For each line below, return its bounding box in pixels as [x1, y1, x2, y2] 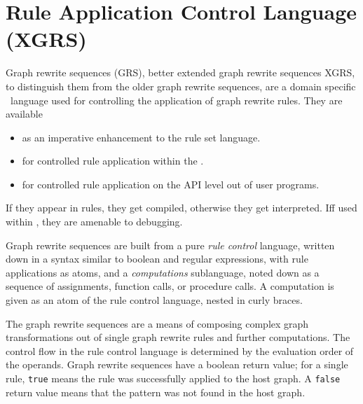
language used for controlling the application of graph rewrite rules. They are [10, 92, 343, 107]
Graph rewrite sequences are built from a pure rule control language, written [6, 237, 335, 252]
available [6, 106, 43, 121]
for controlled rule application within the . [22, 153, 204, 168]
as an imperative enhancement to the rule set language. [22, 130, 261, 144]
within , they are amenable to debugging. [6, 214, 183, 229]
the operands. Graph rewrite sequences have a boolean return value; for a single [6, 357, 348, 372]
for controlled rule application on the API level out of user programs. [22, 176, 320, 191]
